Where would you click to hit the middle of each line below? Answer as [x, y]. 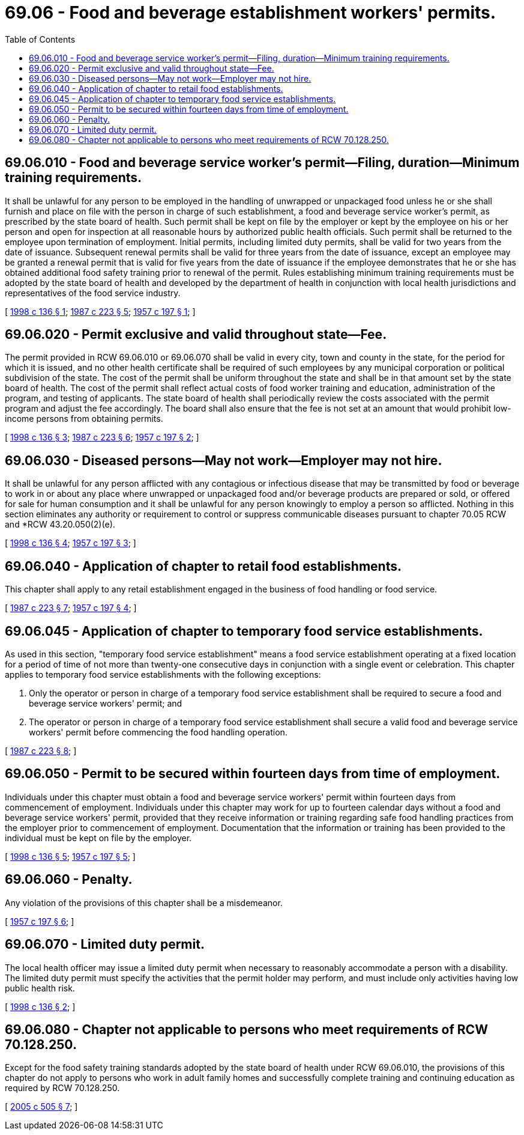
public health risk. [40, 988]
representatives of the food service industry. [93, 293]
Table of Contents [40, 39]
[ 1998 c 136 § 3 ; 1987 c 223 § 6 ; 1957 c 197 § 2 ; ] [102, 437]
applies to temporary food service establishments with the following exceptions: [163, 674]
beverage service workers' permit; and [106, 703]
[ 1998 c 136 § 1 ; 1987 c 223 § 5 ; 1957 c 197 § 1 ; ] [100, 311]
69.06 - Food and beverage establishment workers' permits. [251, 13]
